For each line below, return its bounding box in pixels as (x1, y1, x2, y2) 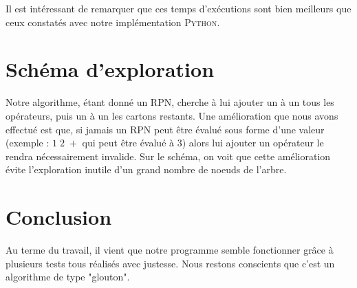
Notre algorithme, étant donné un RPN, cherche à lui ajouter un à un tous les (6, 95, 334, 109)
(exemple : (6, 135, 50, 150)
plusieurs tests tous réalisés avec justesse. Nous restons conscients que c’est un (6, 256, 335, 270)
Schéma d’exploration (6, 55, 215, 83)
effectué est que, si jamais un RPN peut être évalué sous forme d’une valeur (6, 122, 325, 136)
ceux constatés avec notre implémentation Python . (6, 14, 220, 29)
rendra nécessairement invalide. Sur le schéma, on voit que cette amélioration (6, 148, 331, 163)
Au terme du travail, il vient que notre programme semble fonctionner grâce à (6, 243, 334, 256)
